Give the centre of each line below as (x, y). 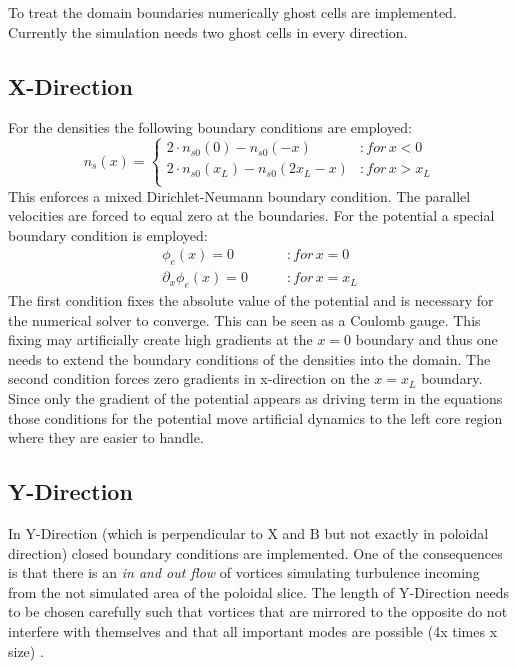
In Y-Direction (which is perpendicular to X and (157, 532)
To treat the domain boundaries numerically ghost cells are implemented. (232, 12)
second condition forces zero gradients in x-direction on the (189, 378)
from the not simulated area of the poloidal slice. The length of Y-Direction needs (259, 591)
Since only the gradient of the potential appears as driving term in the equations (255, 397)
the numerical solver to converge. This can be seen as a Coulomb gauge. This (244, 319)
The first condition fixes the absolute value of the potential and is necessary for (251, 300)
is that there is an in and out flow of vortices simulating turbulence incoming (244, 572)
